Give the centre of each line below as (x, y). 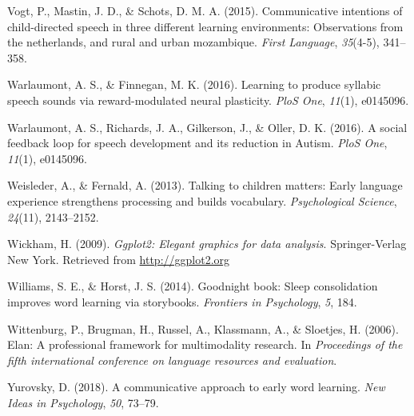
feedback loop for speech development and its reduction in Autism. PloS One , (197, 143)
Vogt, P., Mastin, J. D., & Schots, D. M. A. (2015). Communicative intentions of (205, 10)
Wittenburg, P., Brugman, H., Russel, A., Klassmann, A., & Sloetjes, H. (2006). (203, 328)
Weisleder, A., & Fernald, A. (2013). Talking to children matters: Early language (205, 185)
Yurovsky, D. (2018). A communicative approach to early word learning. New (196, 387)
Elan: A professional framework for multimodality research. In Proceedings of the (205, 344)
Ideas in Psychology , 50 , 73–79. (83, 402)
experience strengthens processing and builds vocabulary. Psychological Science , (202, 200)
